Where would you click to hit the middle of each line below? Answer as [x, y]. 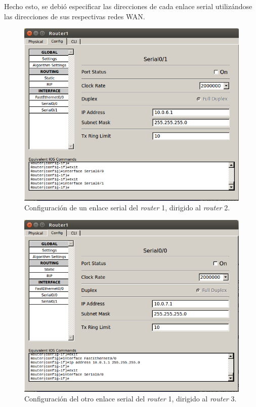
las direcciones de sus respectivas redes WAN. [75, 16]
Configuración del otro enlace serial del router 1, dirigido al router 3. [131, 399]
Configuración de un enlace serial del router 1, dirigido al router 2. [127, 208]
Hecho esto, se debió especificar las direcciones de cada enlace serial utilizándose [128, 6]
